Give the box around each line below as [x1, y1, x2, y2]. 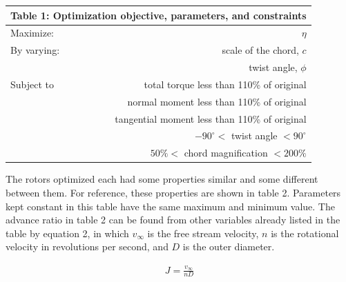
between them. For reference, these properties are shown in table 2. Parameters [6, 185, 341, 199]
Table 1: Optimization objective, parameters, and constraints [10, 8, 307, 22]
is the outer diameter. [182, 239, 275, 254]
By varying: [10, 43, 60, 57]
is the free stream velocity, [147, 225, 259, 240]
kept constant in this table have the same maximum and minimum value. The [6, 199, 335, 213]
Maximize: [10, 26, 54, 40]
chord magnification [184, 145, 268, 160]
